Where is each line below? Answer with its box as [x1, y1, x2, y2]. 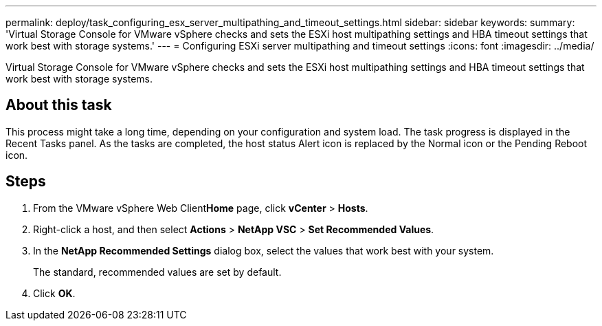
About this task [5, 96, 112, 114]
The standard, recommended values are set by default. [33, 265, 282, 278]
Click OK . [33, 287, 76, 299]
